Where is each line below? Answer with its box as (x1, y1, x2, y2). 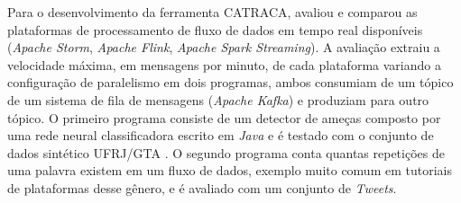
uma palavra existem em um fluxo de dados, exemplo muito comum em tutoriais (7, 161, 452, 180)
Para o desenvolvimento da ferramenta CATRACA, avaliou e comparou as (7, 3, 418, 21)
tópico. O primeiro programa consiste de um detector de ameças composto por (7, 108, 441, 127)
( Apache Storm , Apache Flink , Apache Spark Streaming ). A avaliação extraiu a (7, 38, 440, 57)
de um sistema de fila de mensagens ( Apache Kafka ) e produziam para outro (7, 90, 429, 109)
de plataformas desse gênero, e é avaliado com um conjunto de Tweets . (7, 178, 397, 197)
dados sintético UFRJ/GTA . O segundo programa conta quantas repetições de (7, 143, 445, 162)
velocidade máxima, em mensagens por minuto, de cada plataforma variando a (7, 55, 441, 74)
